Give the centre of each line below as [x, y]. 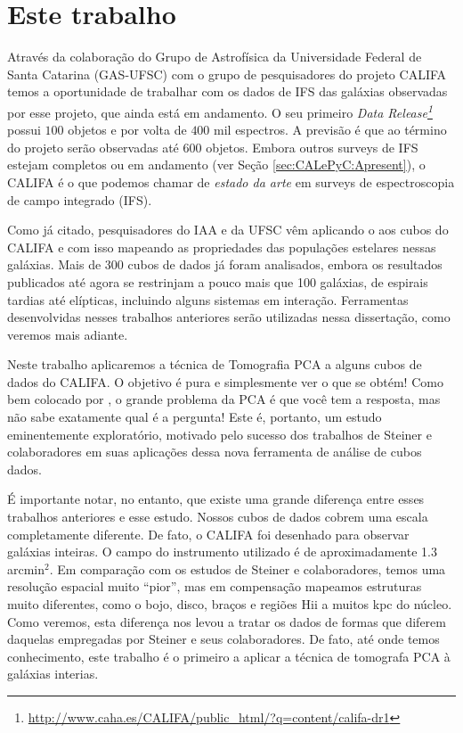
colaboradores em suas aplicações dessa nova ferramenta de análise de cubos [215, 452]
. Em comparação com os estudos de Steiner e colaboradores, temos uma [248, 568]
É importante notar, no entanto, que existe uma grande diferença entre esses [216, 499]
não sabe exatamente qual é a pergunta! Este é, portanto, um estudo [195, 417]
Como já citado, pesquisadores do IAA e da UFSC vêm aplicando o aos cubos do [228, 230]
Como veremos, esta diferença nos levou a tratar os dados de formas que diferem [227, 621]
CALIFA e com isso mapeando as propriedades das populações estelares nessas [222, 247]
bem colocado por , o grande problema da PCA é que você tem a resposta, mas [224, 399]
